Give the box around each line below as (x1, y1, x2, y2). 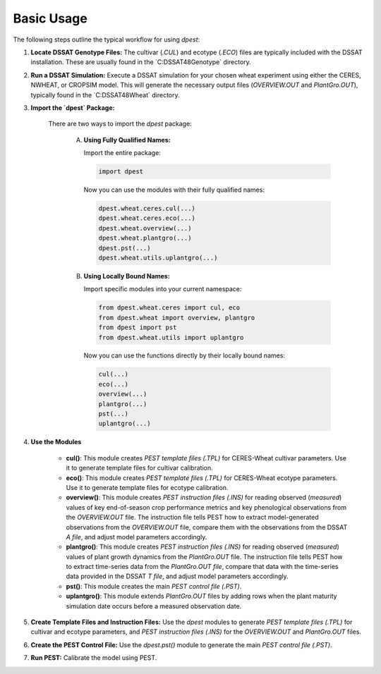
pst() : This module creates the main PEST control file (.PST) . (66, 582, 242, 590)
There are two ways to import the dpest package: (48, 120, 192, 128)
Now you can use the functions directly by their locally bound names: (83, 351, 286, 360)
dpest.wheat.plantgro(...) (98, 234, 192, 243)
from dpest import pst (98, 324, 177, 331)
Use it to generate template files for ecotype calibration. (66, 483, 229, 491)
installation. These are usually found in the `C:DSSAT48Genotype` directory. (30, 58, 252, 66)
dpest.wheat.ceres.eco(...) (98, 214, 195, 222)
